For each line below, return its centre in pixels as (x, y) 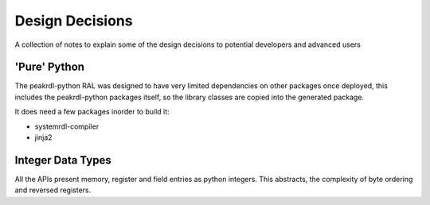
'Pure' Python (50, 67)
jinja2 (43, 137)
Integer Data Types (63, 160)
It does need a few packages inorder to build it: (92, 112)
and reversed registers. (53, 190)
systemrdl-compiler (67, 126)
